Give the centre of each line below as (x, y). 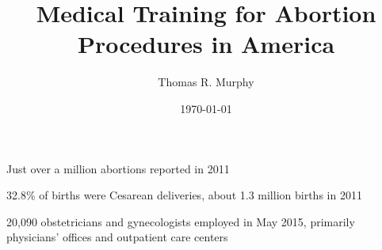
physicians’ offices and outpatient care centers (117, 237)
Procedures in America (206, 44)
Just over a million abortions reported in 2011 (118, 168)
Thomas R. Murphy (206, 82)
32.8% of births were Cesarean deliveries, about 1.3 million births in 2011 (184, 195)
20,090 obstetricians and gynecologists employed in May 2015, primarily (181, 221)
